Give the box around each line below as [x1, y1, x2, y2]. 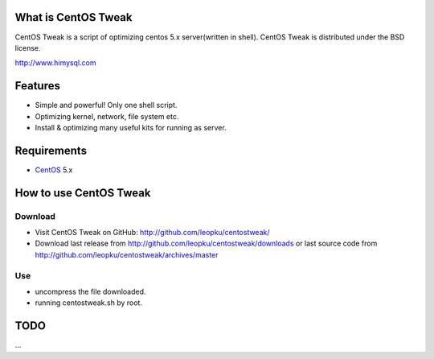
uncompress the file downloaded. [35, 287, 146, 296]
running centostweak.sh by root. [35, 298, 142, 307]
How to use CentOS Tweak [14, 186, 151, 200]
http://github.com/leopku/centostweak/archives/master [35, 250, 219, 259]
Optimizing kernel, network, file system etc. [35, 111, 179, 121]
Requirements [14, 143, 88, 157]
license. [14, 43, 41, 52]
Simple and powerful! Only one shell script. [35, 101, 178, 110]
